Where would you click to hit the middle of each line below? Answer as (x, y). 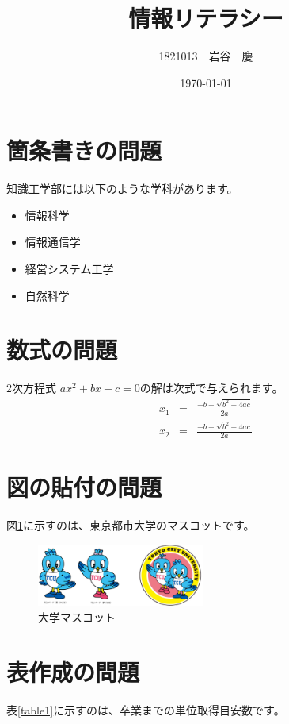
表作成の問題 (73, 671)
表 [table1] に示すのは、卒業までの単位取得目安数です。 (146, 709)
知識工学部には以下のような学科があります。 (122, 189)
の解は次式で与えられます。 (211, 388)
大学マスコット (77, 616)
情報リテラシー (206, 18)
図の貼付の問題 (84, 487)
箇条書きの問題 (84, 150)
